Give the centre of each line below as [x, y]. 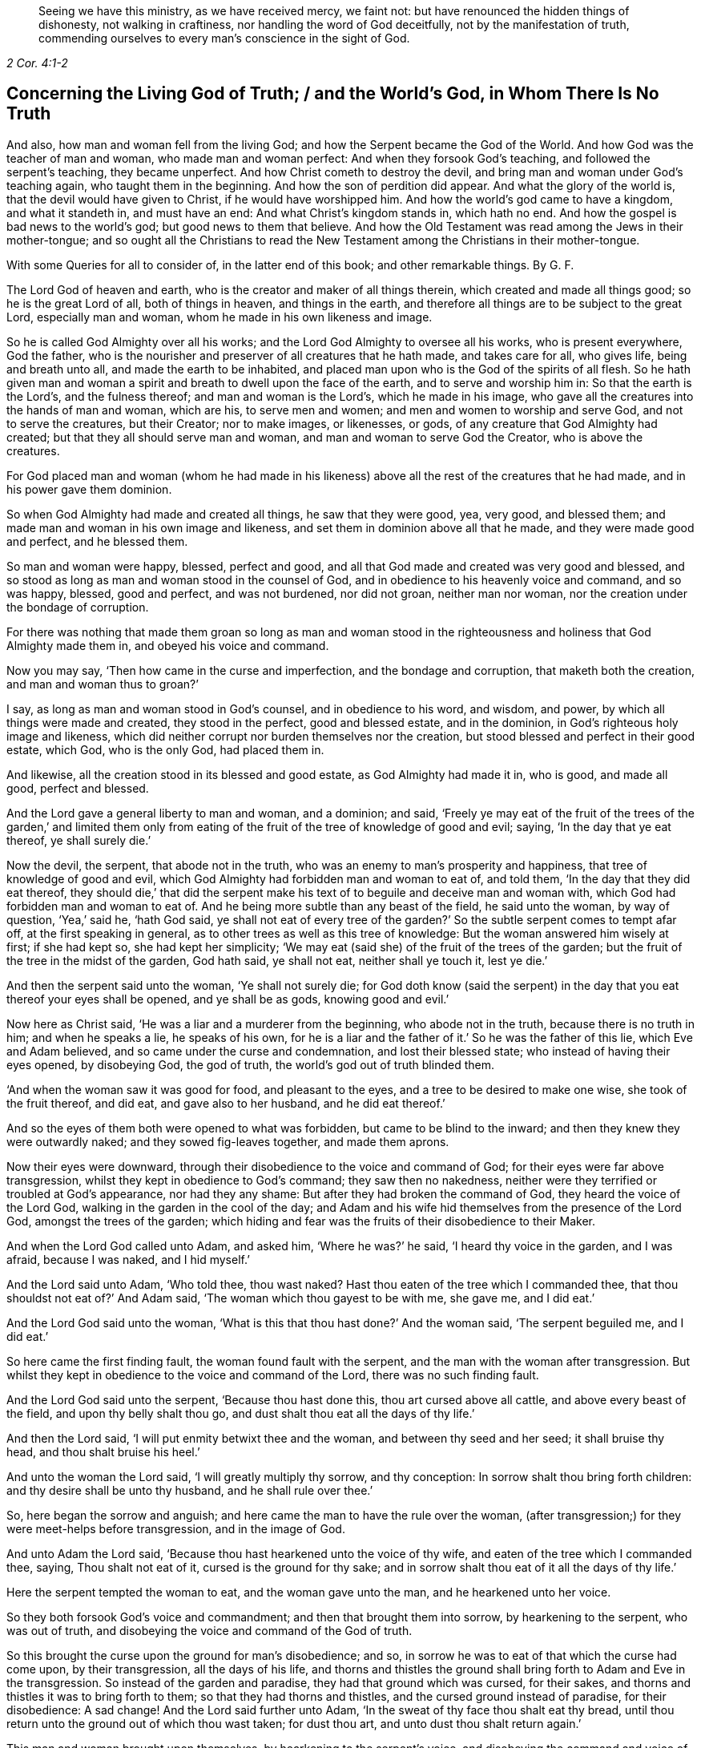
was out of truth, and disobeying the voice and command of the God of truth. [209, 1630]
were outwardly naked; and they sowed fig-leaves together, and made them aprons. [228, 1141]
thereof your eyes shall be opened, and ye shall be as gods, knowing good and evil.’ [228, 999]
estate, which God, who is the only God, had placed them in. [165, 749]
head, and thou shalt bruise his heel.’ [103, 1451]
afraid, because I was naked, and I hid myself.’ [128, 1259]
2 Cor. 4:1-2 [37, 63]
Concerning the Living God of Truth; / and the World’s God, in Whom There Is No [333, 94]
